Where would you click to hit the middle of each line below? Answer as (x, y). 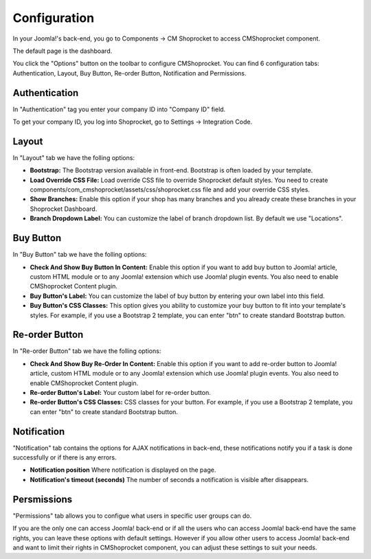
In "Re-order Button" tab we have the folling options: (87, 351)
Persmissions (43, 499)
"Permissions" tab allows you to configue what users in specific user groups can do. (132, 516)
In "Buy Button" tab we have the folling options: (80, 255)
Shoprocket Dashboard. (64, 209)
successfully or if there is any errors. (65, 457)
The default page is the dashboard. (63, 51)
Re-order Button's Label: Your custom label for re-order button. (120, 392)
